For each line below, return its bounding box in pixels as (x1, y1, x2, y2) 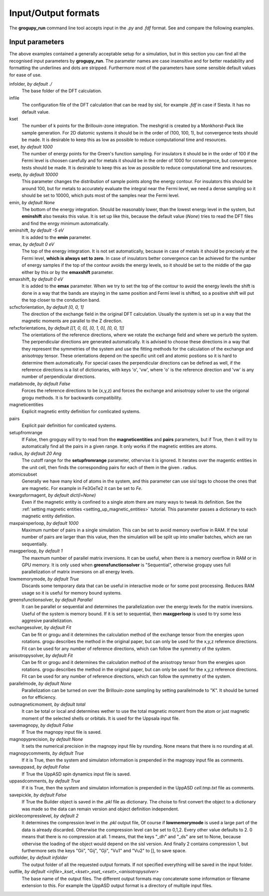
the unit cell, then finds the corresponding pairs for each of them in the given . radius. (21, 464, 198, 470)
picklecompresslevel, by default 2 (9, 813, 79, 819)
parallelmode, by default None (9, 680, 72, 686)
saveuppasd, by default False (9, 764, 70, 770)
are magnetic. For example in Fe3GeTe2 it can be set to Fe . (21, 485, 142, 491)
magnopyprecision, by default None (9, 736, 83, 742)
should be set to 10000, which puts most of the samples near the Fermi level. (21, 192, 180, 199)
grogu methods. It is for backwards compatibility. (21, 394, 123, 400)
